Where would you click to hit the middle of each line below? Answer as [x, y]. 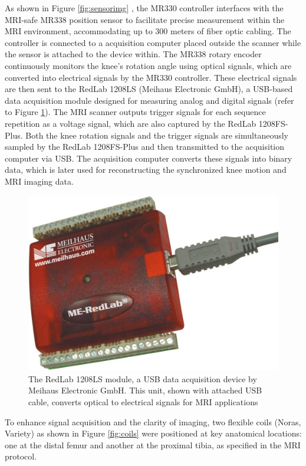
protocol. [21, 456]
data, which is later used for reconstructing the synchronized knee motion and [146, 170]
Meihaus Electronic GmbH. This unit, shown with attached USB [145, 390]
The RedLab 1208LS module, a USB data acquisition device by [143, 378]
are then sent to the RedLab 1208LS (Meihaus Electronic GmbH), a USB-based [149, 89]
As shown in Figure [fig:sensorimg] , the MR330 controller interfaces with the [144, 8]
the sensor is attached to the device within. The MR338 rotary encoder [133, 54]
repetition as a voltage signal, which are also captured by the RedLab [131, 123]
